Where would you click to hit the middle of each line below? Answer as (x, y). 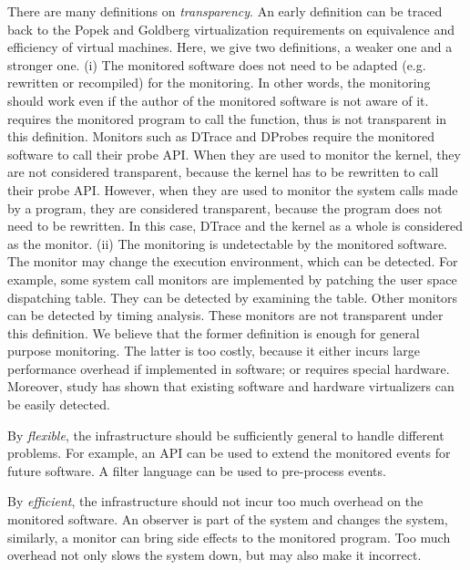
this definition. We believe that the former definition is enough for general (214, 332)
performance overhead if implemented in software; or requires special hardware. (229, 368)
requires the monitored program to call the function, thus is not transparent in (227, 118)
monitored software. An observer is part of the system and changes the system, (228, 519)
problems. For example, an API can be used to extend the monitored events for (229, 453)
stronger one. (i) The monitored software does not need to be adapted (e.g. (217, 64)
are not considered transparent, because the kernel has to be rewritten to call (223, 172)
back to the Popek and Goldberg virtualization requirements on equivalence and (231, 29)
